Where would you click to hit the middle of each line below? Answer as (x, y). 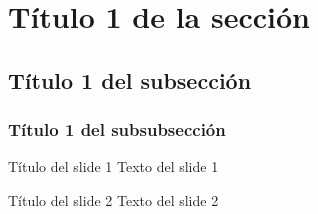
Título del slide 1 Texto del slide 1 (113, 166)
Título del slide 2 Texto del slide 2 (113, 199)
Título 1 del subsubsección (117, 129)
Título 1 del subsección (130, 79)
